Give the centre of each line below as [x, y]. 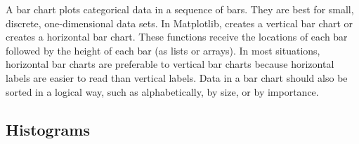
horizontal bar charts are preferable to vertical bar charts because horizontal [170, 64]
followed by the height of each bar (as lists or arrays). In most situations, [163, 50]
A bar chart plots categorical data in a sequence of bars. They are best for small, [180, 9]
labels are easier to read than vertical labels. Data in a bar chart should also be [177, 77]
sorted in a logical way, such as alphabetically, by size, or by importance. [162, 91]
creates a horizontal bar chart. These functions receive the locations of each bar [177, 37]
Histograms [48, 129]
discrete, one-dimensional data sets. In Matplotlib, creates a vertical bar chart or [179, 23]
